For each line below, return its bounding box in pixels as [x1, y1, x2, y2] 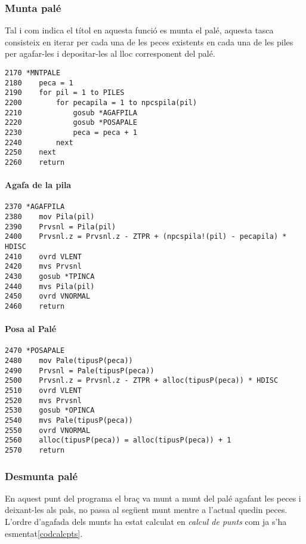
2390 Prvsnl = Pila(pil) [5, 222, 116, 231]
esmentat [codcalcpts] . [5, 527, 83, 539]
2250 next [5, 148, 56, 157]
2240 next [5, 138, 73, 147]
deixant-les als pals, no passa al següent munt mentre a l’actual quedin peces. [5, 503, 288, 516]
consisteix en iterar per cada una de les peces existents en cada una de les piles [5, 35, 293, 48]
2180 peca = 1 [5, 78, 73, 87]
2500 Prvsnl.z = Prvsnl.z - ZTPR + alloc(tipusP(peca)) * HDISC [5, 376, 279, 385]
